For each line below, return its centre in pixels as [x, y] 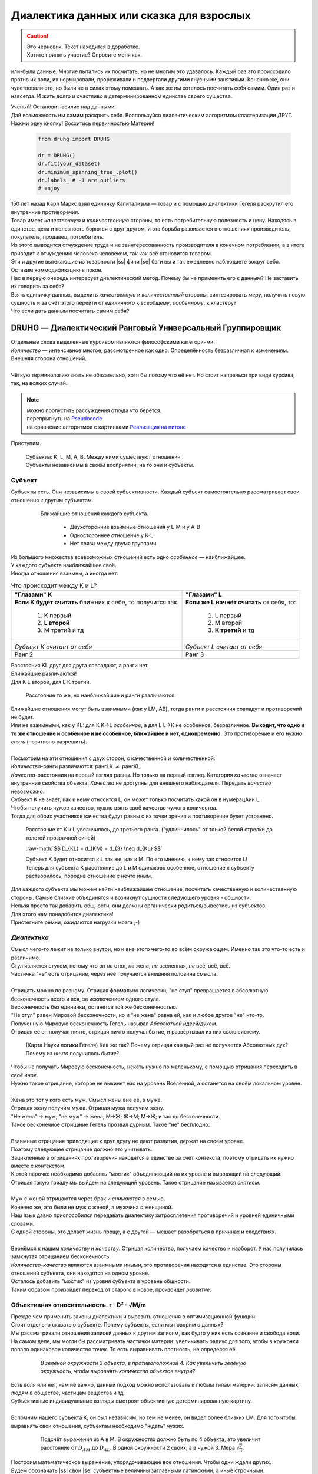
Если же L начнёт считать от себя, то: [241, 603]
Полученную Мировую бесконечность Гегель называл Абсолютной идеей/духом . [114, 1024]
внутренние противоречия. [45, 212]
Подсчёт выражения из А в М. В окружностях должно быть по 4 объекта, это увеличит [150, 1439]
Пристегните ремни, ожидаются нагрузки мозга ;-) [75, 922]
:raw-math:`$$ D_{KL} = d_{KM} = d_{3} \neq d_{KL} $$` [94, 848]
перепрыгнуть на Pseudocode [64, 419]
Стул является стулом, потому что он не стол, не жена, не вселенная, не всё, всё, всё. [121, 965]
